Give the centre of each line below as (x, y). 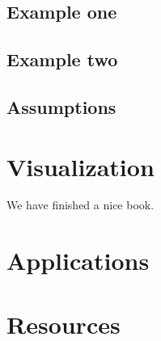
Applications (78, 261)
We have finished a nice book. (80, 205)
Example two (62, 59)
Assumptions (61, 106)
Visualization (80, 166)
